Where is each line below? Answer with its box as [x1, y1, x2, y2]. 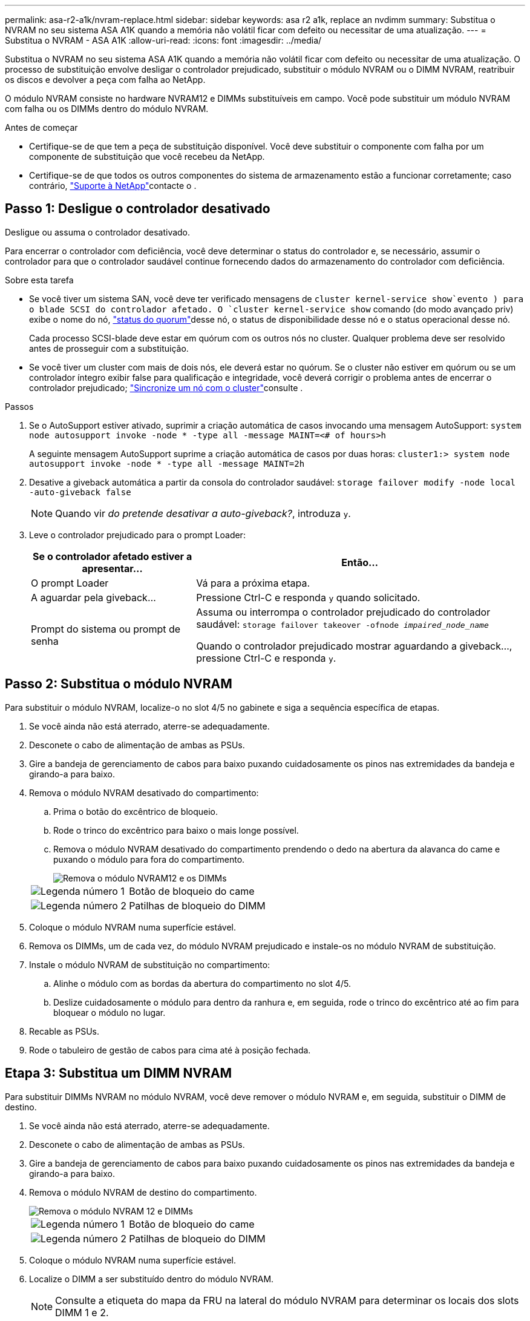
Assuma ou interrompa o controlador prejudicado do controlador [196, 605, 491, 618]
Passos [5, 401, 34, 412]
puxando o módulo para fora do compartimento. [53, 854, 245, 865]
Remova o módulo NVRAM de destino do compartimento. [29, 1187, 257, 1197]
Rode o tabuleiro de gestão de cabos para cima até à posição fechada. [29, 1044, 311, 1055]
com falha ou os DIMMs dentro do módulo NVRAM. [5, 104, 209, 114]
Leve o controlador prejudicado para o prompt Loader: [29, 529, 246, 540]
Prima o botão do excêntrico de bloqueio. [53, 806, 218, 817]
